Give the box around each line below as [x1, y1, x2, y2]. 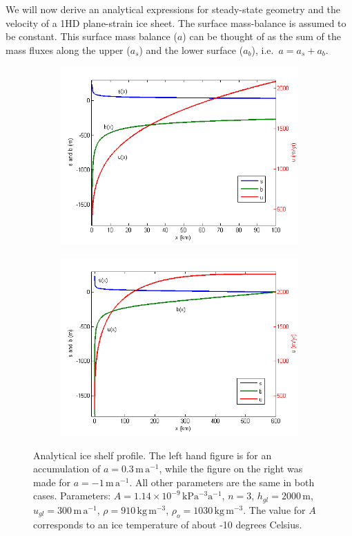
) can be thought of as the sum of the [182, 29, 341, 44]
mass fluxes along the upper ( [6, 42, 130, 57]
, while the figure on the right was [159, 461, 303, 476]
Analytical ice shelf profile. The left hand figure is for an [33, 447, 272, 462]
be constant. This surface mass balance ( [6, 29, 177, 44]
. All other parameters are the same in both [129, 474, 315, 489]
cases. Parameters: [33, 488, 111, 503]
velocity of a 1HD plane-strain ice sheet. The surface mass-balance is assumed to [6, 15, 346, 30]
